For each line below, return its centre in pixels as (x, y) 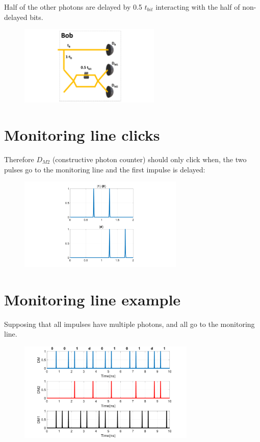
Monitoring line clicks (82, 135)
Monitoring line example (93, 299)
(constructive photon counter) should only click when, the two (149, 159)
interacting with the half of (198, 7)
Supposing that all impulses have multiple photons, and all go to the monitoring (129, 324)
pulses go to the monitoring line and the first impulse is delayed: (105, 169)
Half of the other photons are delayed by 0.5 (73, 7)
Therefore (19, 159)
